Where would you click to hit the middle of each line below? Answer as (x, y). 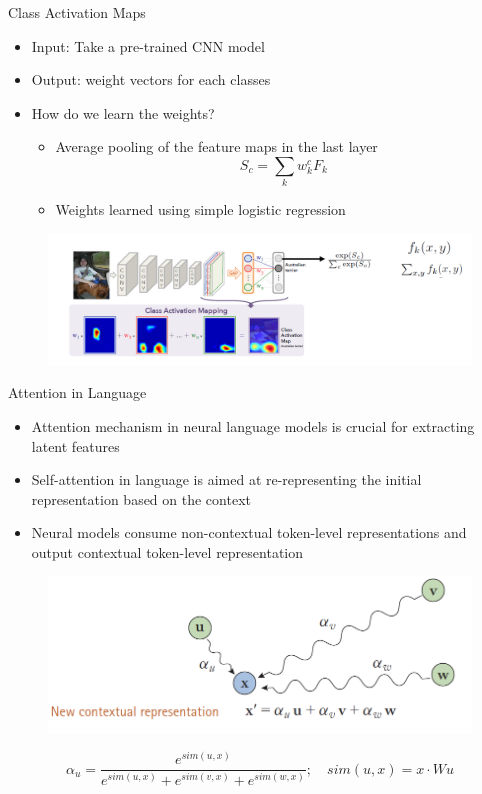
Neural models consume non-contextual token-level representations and (249, 532)
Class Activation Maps (77, 12)
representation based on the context (141, 498)
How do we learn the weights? (123, 112)
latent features (75, 445)
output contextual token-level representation (167, 551)
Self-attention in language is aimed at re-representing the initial (226, 479)
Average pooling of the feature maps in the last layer (216, 146)
